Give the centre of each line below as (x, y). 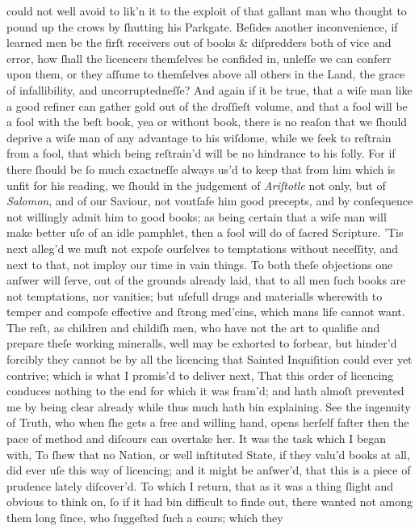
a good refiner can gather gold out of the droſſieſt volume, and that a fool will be (207, 105)
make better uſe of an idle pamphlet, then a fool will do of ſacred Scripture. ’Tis (205, 232)
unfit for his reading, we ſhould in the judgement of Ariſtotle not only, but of (196, 185)
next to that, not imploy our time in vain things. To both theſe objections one (200, 264)
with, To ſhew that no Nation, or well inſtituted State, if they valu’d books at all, (208, 454)
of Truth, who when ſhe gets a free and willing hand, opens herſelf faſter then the (208, 422)
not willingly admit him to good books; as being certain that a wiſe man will (197, 216)
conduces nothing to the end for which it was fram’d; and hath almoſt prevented (205, 391)
